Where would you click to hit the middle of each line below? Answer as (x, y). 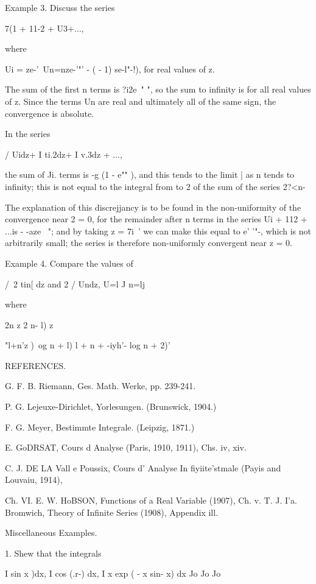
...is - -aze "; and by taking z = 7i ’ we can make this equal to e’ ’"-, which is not (158, 230)
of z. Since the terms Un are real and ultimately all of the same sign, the (141, 101)
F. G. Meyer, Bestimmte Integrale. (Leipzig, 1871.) (100, 427)
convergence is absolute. (50, 113)
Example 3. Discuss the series (60, 7)
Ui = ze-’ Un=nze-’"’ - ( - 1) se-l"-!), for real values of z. (110, 69)
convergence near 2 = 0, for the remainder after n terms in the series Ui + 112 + (156, 219)
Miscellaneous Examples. (51, 533)
